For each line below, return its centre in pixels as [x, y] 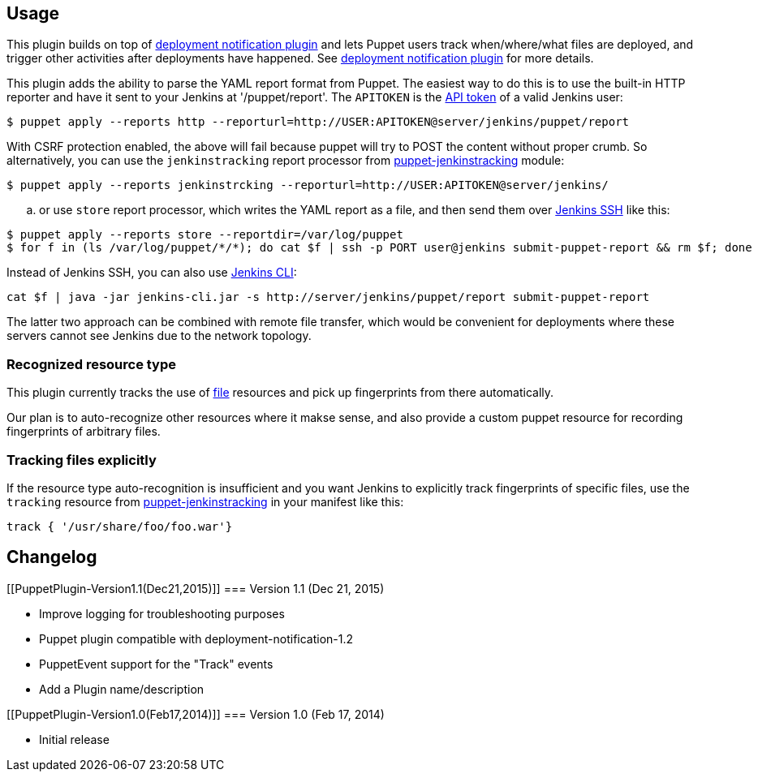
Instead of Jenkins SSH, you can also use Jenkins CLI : [152, 273]
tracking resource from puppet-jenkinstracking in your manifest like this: [205, 501]
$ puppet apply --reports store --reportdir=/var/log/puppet [205, 235]
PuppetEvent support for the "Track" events [156, 664]
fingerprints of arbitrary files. [84, 432]
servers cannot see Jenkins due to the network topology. [159, 336]
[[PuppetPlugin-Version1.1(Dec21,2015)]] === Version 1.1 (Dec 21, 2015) [196, 588]
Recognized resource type [92, 364]
